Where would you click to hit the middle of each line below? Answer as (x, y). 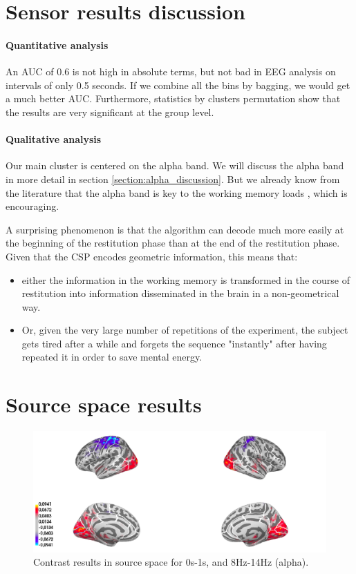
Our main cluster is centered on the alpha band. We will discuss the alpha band (175, 165)
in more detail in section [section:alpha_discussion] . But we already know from (173, 179)
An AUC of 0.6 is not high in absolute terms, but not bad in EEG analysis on (171, 71)
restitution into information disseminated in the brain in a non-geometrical (180, 293)
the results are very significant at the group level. (110, 112)
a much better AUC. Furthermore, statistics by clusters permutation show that (173, 98)
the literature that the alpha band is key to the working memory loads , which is (177, 192)
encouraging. (32, 206)
